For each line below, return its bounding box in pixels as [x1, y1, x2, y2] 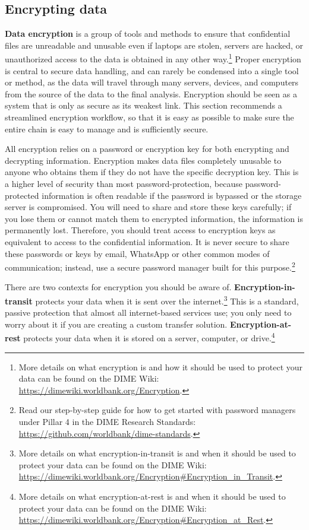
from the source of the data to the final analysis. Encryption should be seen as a [5, 87, 297, 100]
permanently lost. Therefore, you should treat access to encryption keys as [5, 224, 276, 236]
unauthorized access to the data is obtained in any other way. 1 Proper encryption [5, 51, 301, 65]
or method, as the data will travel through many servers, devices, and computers [5, 76, 299, 88]
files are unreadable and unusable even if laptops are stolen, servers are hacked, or [5, 39, 303, 51]
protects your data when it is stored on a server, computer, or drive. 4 [23, 330, 275, 344]
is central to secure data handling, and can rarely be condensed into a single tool [5, 64, 299, 77]
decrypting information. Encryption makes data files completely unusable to [5, 154, 282, 166]
